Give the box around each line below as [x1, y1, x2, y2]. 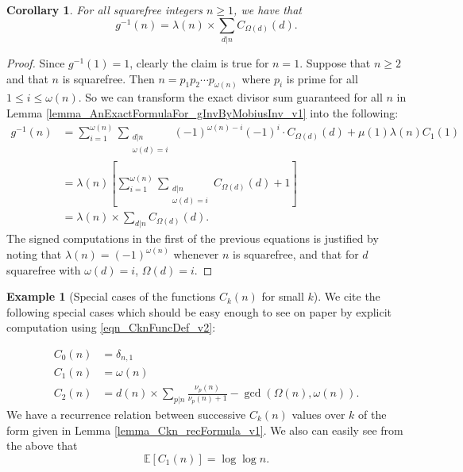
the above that [6, 437, 78, 454]
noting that [6, 246, 62, 263]
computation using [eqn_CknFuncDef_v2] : [6, 319, 216, 336]
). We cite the [313, 288, 380, 305]
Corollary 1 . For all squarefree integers [6, 2, 203, 17]
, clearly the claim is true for [129, 54, 269, 71]
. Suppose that [299, 54, 371, 71]
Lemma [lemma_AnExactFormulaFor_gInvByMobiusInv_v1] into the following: [6, 104, 399, 121]
